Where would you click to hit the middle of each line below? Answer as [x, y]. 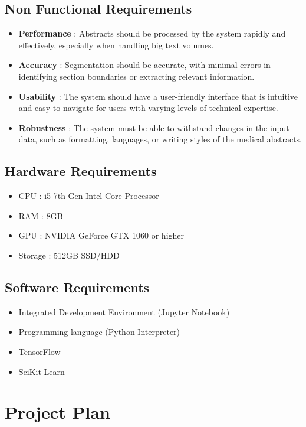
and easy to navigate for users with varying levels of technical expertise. [148, 108]
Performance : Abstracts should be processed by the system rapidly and [152, 33]
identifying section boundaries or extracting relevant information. [136, 76]
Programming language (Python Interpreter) [99, 332]
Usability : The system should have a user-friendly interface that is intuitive [158, 96]
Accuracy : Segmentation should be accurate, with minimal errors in [144, 65]
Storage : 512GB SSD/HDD [69, 255]
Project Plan [57, 412]
